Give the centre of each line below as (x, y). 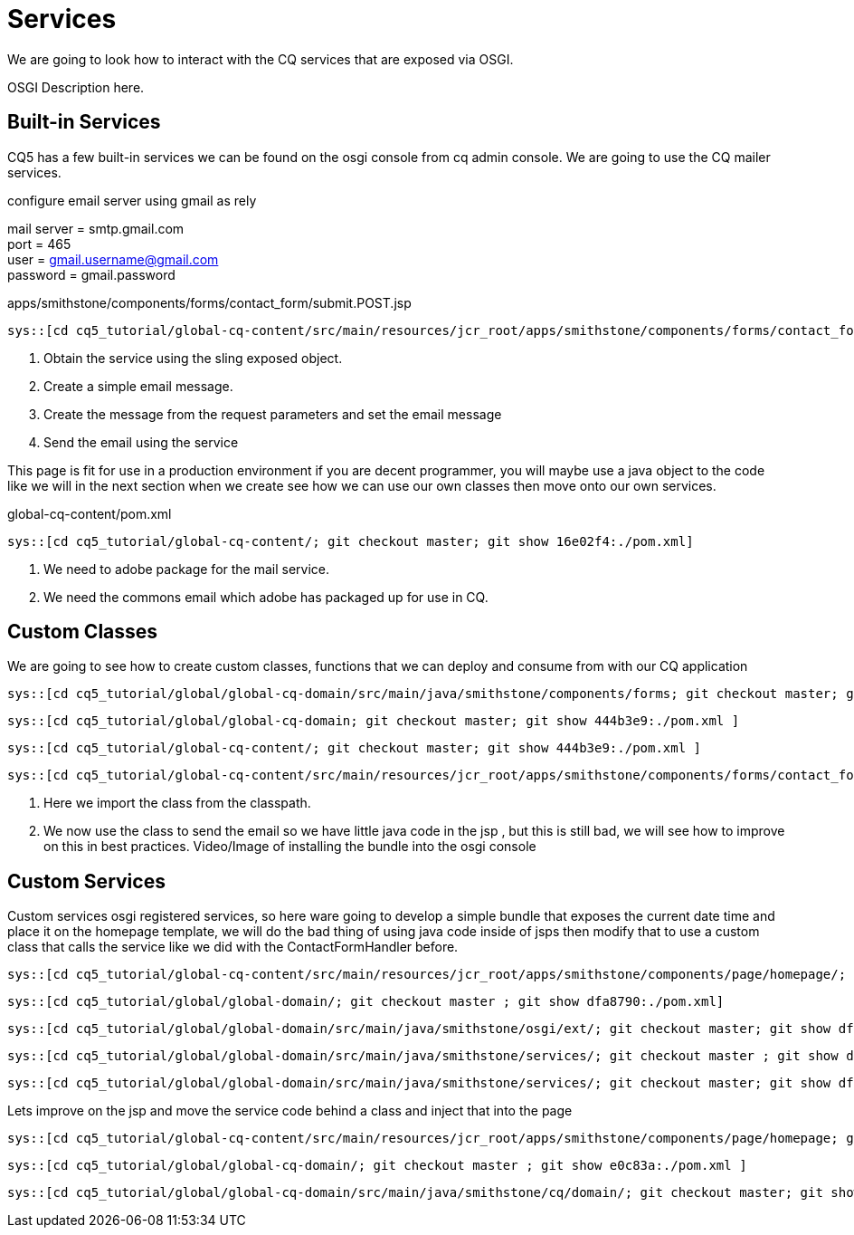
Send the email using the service (141, 442)
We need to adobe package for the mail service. (187, 569)
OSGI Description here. (76, 87)
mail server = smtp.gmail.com (96, 228)
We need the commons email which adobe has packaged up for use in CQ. (266, 597)
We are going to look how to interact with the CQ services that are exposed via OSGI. (261, 59)
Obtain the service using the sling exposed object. (193, 358)
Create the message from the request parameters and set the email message (273, 414)
